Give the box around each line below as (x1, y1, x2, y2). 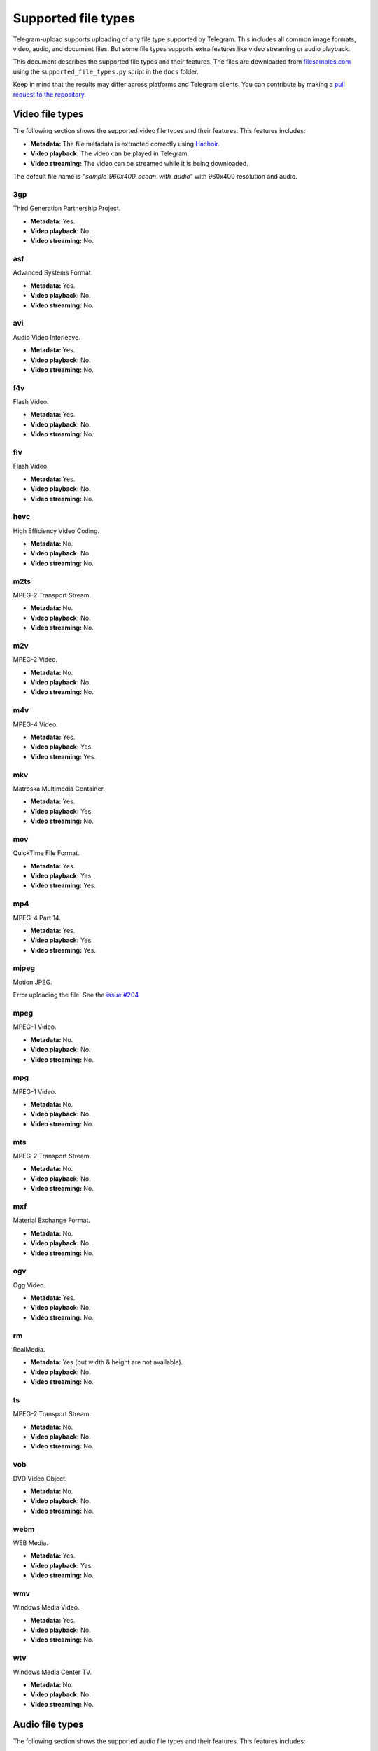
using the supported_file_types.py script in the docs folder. (13, 67, 199, 76)
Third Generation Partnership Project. (13, 204, 121, 213)
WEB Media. (13, 1538, 48, 1547)
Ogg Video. (13, 1280, 46, 1289)
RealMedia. (13, 1345, 45, 1353)
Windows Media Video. (13, 1603, 80, 1612)
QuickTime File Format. (13, 849, 80, 857)
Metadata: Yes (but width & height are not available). (30, 1358, 183, 1366)
